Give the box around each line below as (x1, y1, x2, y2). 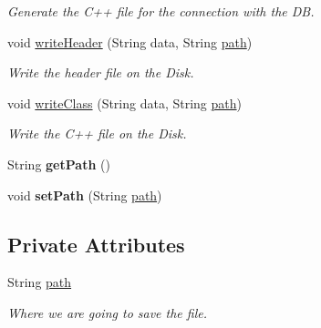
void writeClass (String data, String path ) (7, 93, 243, 112)
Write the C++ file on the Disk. (7, 124, 187, 143)
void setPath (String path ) (7, 185, 162, 204)
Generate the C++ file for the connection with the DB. (7, 2, 315, 20)
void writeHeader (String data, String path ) (7, 32, 253, 51)
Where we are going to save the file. (7, 302, 208, 322)
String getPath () (7, 154, 110, 173)
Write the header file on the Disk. (7, 63, 194, 82)
